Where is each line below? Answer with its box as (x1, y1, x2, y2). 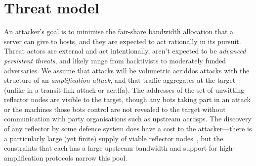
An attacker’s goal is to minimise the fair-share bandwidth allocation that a (4, 26, 233, 37)
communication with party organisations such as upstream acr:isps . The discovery (4, 113, 252, 124)
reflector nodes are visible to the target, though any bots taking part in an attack (4, 94, 251, 105)
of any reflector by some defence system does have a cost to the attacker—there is (4, 123, 252, 134)
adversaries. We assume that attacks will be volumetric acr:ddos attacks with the (4, 65, 250, 75)
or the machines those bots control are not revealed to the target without (4, 104, 226, 114)
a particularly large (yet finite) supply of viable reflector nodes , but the (4, 133, 223, 143)
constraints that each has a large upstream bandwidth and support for (4, 143, 217, 153)
